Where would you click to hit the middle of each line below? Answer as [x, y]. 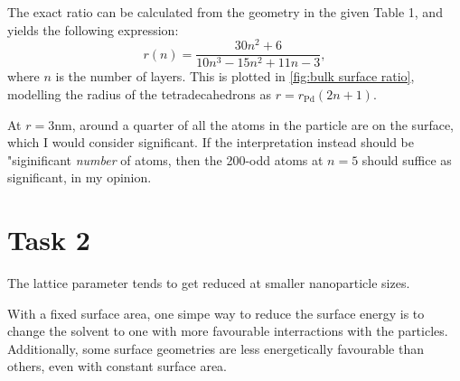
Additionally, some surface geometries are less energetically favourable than [216, 348]
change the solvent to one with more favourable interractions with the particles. [228, 331]
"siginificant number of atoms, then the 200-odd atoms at [165, 159]
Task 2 [49, 240]
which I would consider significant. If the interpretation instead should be [211, 142]
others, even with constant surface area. [117, 366]
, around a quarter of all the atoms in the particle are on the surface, [263, 124]
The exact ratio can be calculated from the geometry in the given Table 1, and [225, 12]
